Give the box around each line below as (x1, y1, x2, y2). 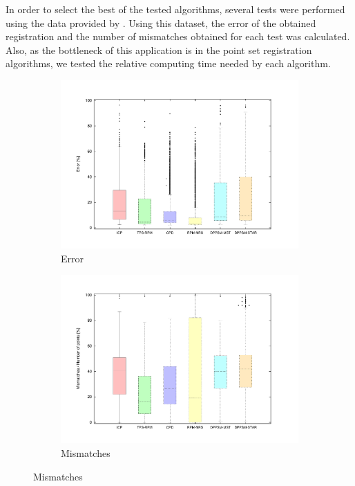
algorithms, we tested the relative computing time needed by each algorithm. (6, 56, 331, 71)
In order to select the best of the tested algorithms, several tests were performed (6, 2, 345, 16)
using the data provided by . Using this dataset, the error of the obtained (6, 15, 316, 30)
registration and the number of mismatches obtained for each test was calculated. (6, 29, 350, 44)
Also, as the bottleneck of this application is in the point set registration (6, 42, 312, 57)
